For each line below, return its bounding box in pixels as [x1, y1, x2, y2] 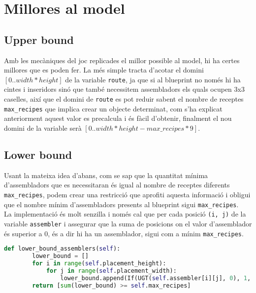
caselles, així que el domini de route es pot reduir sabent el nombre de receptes [4, 94, 244, 104]
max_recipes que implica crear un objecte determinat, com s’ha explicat [4, 103, 223, 113]
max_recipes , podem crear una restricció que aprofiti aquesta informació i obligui [4, 189, 251, 199]
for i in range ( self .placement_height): [32, 259, 166, 267]
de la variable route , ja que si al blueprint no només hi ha [65, 74, 241, 84]
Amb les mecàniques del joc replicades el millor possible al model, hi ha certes [4, 55, 240, 65]
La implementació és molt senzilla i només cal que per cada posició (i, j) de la [4, 209, 246, 219]
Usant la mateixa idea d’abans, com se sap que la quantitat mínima [4, 170, 208, 180]
